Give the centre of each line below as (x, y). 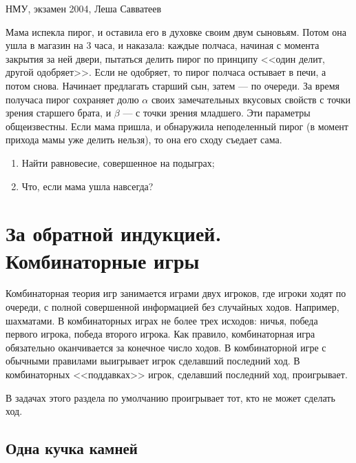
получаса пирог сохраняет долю (72, 99)
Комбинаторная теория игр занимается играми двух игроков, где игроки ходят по (176, 293)
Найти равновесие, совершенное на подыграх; (118, 162)
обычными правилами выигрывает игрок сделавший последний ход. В (153, 361)
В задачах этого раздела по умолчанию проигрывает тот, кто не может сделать (170, 397)
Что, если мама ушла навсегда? (87, 186)
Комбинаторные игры (103, 260)
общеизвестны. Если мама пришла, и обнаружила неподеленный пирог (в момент (177, 126)
